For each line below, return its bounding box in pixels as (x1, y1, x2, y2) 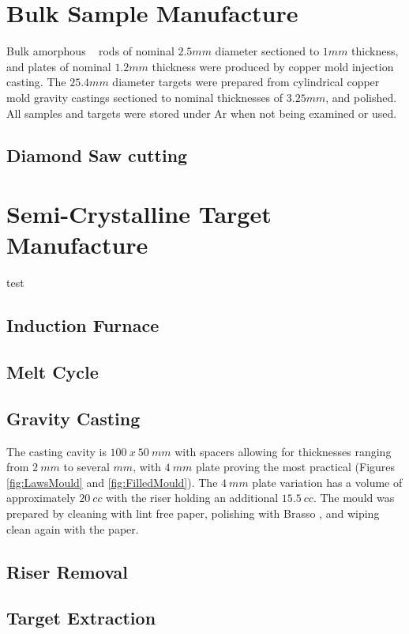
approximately (6, 489, 76, 506)
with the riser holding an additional (106, 489, 279, 506)
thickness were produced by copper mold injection (152, 58, 394, 74)
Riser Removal (6, 559, 128, 583)
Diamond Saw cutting (6, 143, 188, 168)
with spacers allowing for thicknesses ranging (174, 443, 392, 459)
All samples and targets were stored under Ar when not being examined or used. (6, 104, 397, 121)
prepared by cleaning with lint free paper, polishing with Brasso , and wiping (6, 504, 380, 521)
